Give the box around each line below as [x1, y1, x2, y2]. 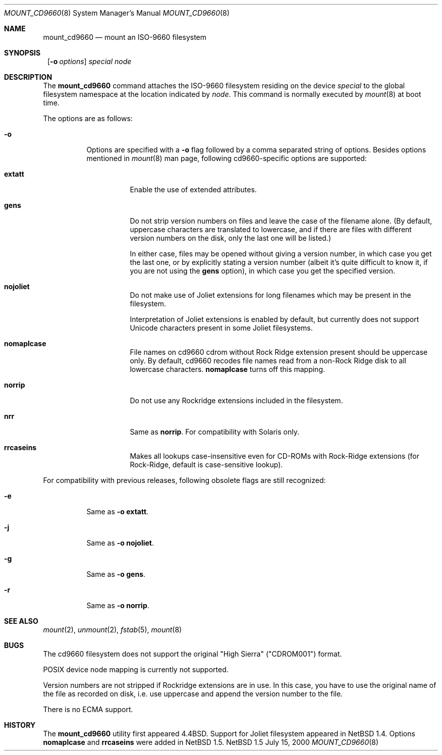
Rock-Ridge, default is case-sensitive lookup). [130, 460, 283, 469]
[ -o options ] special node [47, 57, 132, 66]
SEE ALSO [4, 617, 38, 625]
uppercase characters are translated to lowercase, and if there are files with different [130, 225, 412, 234]
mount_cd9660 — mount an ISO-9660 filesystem [43, 33, 207, 41]
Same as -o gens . [86, 570, 146, 578]
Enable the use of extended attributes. [130, 185, 257, 194]
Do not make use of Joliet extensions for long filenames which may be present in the [130, 291, 411, 299]
